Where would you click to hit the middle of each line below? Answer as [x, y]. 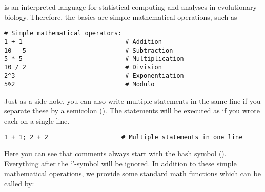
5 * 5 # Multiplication [94, 59]
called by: [19, 183]
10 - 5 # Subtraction [89, 50]
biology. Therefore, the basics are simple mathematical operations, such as [121, 17]
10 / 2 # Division [83, 67]
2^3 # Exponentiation [94, 76]
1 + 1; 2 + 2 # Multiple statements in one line [124, 137]
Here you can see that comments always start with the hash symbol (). [115, 153]
